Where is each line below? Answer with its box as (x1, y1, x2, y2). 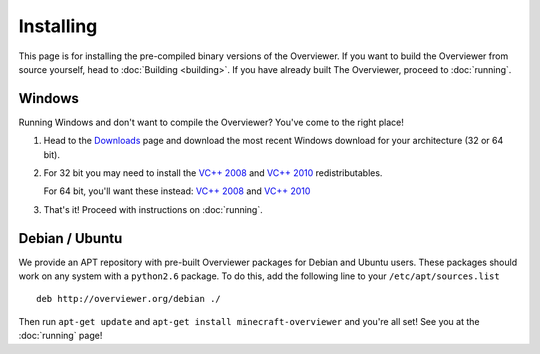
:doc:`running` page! (18, 330, 103, 342)
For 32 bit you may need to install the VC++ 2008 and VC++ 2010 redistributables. (43, 167, 383, 179)
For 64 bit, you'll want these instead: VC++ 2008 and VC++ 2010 (43, 185, 311, 197)
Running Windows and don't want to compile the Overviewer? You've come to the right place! (18, 116, 405, 128)
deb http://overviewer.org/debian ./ (36, 293, 222, 305)
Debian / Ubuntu (18, 230, 123, 247)
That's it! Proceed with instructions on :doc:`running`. (43, 203, 264, 215)
